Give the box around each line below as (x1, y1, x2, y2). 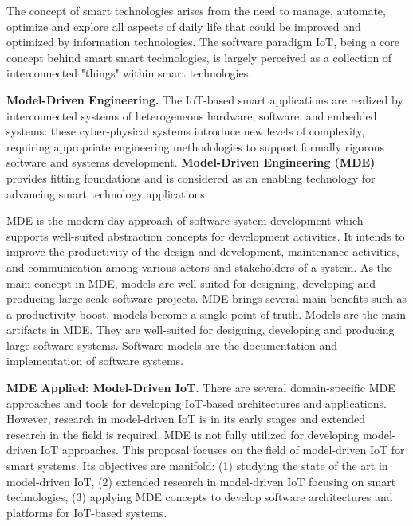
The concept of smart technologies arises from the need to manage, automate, (6, 2, 386, 18)
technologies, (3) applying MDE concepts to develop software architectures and (6, 489, 393, 505)
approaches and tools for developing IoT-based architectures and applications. (6, 394, 387, 411)
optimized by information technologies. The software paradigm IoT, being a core (6, 33, 400, 50)
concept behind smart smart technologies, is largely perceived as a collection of (6, 49, 392, 65)
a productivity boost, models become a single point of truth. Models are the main (6, 305, 406, 322)
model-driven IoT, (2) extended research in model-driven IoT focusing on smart (6, 473, 396, 489)
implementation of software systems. (6, 352, 183, 369)
